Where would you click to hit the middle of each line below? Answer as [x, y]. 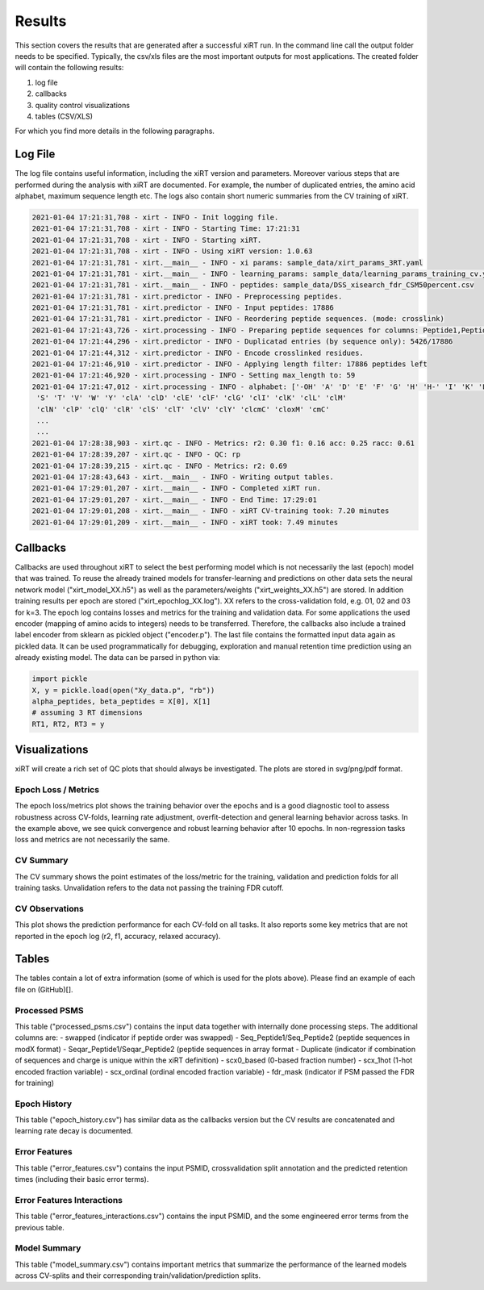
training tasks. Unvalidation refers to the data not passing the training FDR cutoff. [149, 888]
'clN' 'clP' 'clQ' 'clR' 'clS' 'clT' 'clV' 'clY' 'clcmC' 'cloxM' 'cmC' [183, 409]
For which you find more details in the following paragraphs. [115, 131]
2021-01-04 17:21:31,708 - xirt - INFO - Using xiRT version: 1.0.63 [172, 251]
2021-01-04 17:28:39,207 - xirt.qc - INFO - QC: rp [136, 455]
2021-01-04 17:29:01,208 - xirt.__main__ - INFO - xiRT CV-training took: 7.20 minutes [211, 511]
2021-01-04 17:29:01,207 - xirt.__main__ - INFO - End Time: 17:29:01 [175, 499]
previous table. [40, 1227]
